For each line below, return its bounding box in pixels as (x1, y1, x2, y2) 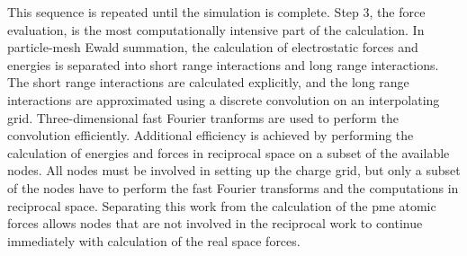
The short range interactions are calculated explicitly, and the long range (7, 73, 409, 92)
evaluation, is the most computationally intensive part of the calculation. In (7, 20, 425, 39)
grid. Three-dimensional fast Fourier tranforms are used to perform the (7, 108, 399, 127)
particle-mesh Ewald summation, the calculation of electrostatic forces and (7, 38, 418, 57)
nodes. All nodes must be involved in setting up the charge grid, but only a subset (7, 161, 461, 180)
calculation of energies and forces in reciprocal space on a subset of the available (7, 143, 450, 162)
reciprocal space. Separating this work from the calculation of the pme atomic (7, 196, 436, 215)
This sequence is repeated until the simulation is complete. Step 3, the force (7, 3, 426, 21)
